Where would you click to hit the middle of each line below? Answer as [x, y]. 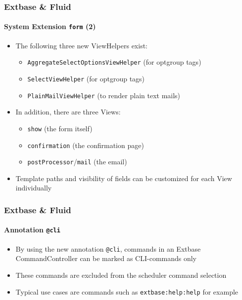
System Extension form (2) [50, 26]
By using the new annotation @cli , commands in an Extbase [108, 248]
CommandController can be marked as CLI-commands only [106, 258]
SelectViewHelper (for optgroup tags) [86, 78]
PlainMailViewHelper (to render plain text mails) [104, 95]
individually [34, 188]
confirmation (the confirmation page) [86, 145]
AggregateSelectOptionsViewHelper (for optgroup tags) [114, 62]
